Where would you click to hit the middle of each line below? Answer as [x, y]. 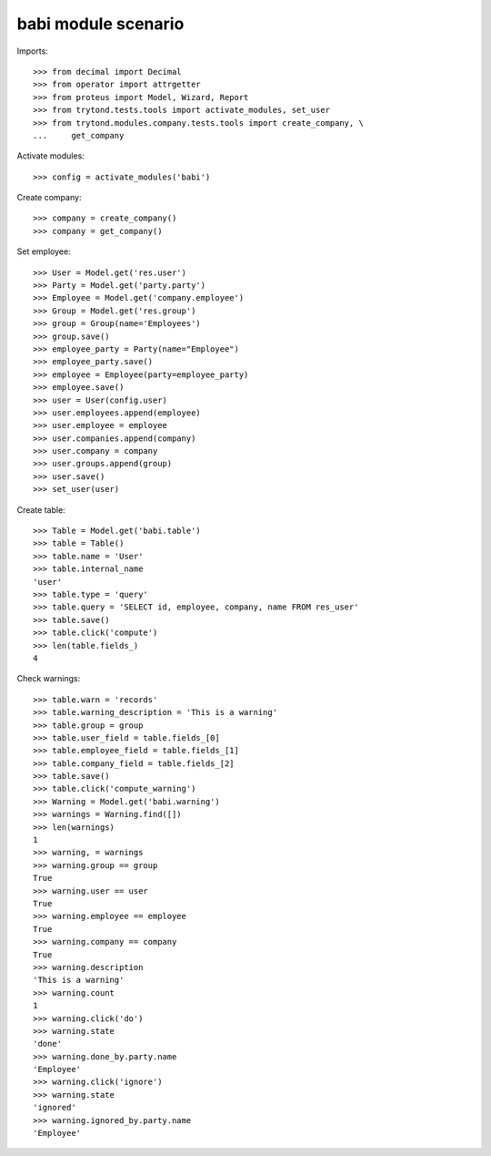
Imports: [33, 51]
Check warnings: [49, 679]
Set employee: [44, 251]
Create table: [41, 509]
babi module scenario [100, 24]
